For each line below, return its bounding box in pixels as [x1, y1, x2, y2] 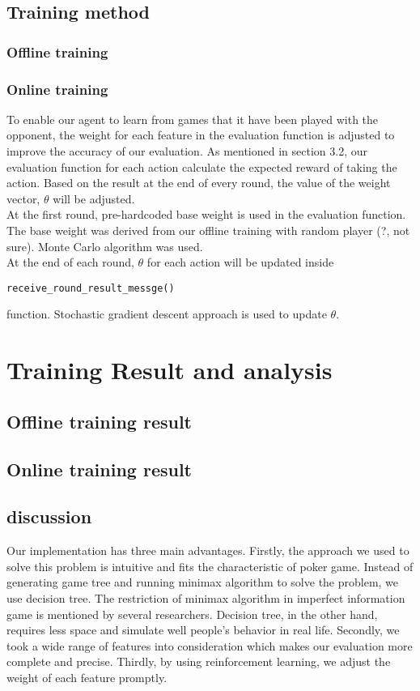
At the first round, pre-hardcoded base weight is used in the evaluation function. [6, 206, 406, 223]
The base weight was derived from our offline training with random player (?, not [6, 222, 410, 238]
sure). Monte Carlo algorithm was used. [6, 237, 203, 254]
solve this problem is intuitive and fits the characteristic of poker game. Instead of [6, 557, 414, 574]
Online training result [6, 456, 192, 481]
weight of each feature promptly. [6, 668, 168, 685]
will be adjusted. [53, 190, 135, 207]
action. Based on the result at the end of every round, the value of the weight [6, 174, 391, 191]
